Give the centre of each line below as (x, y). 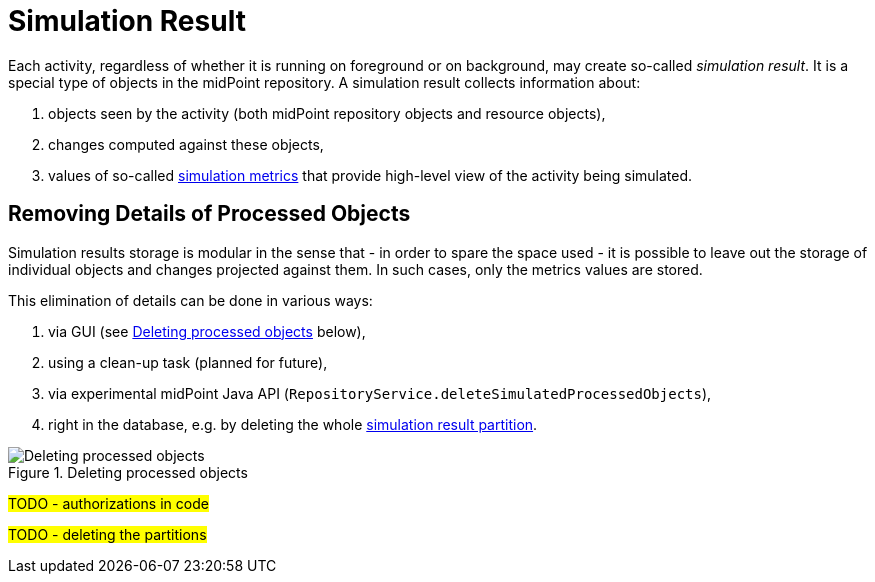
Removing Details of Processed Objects (209, 214)
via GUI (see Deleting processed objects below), (207, 331)
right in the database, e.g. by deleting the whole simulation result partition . (293, 424)
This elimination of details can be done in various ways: (190, 300)
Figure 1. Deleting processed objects (128, 472)
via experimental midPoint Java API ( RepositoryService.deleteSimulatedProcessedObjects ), (380, 393)
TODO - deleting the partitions (107, 534)
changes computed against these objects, (186, 144)
